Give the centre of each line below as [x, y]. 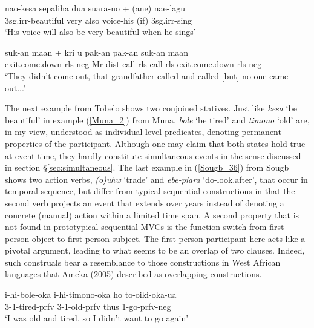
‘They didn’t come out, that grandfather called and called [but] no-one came [147, 75]
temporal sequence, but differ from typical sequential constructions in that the [150, 191]
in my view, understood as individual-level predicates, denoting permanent [143, 132]
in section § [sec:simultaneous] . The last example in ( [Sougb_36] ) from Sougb [147, 167]
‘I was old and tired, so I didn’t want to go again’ [97, 318]
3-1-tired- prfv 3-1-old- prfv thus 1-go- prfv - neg [88, 306]
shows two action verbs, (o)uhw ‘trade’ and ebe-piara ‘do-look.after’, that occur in [156, 179]
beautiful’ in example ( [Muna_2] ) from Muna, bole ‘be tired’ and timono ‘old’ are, [157, 120]
